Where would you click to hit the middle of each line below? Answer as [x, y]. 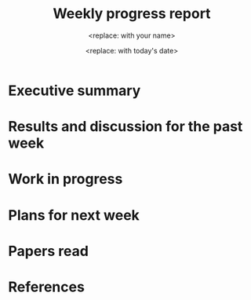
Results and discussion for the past [125, 127]
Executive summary [75, 90]
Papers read [48, 251]
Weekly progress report [132, 14]
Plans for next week [74, 215]
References [46, 287]
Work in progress [65, 179]
